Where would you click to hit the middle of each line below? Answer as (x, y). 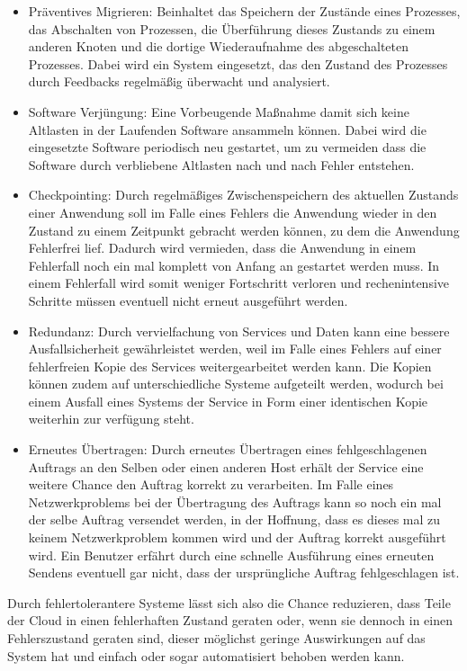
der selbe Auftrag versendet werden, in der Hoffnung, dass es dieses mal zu (234, 519)
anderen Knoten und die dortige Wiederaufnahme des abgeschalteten (219, 46)
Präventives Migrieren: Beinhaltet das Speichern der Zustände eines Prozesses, (244, 11)
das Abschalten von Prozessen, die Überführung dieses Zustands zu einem (232, 28)
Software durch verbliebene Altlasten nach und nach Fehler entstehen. (221, 164)
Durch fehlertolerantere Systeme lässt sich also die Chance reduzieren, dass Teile (229, 602)
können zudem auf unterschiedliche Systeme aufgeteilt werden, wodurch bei (236, 384)
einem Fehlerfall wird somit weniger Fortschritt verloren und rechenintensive (239, 283)
